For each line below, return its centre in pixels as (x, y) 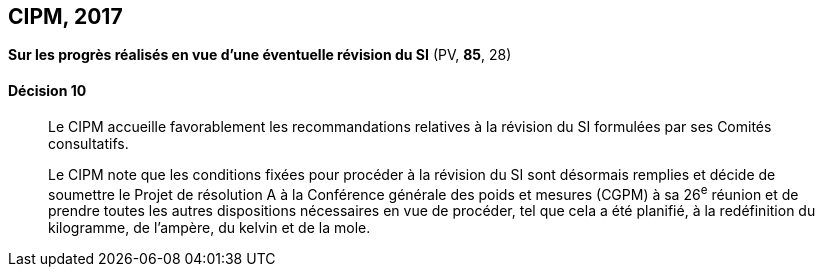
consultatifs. (88, 143)
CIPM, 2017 (65, 16)
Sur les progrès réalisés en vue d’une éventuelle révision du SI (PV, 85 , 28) (260, 55)
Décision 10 (47, 91)
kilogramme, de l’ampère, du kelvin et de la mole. (209, 228)
